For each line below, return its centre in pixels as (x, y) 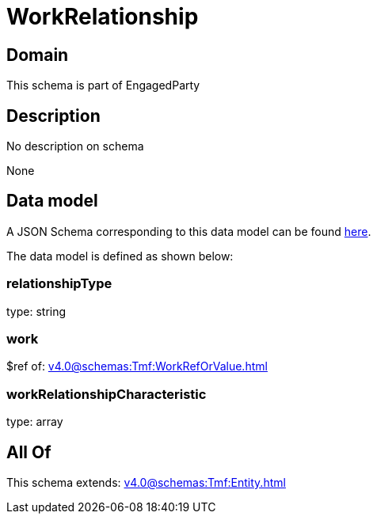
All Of (29, 452)
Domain (38, 55)
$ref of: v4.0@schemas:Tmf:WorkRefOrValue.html (137, 366)
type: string (36, 311)
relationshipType (59, 284)
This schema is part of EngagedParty (103, 85)
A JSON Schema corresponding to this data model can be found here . (189, 231)
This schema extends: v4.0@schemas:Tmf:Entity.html (146, 482)
